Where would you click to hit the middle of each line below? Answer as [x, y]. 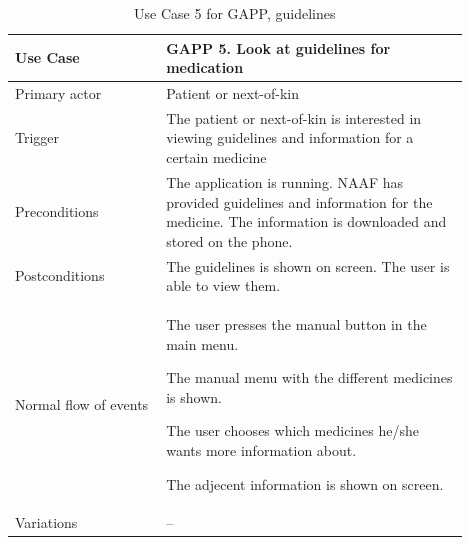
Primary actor [58, 93]
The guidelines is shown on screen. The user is [308, 265]
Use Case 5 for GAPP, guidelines [235, 13]
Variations [46, 522]
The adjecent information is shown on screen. [305, 483]
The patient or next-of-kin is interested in [294, 117]
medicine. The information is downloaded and [306, 221]
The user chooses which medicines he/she [292, 430]
